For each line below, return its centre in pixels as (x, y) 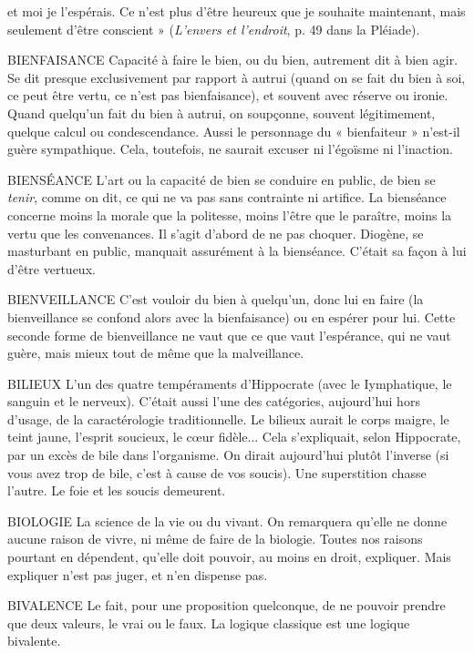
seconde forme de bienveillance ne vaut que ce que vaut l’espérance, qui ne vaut (229, 335)
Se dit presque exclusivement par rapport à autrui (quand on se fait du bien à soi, (237, 77)
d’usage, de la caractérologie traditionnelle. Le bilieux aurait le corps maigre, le (228, 418)
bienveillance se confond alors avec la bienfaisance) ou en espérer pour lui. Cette (232, 316)
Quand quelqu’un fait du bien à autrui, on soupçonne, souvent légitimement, (222, 112)
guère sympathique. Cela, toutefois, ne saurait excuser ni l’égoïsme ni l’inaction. (230, 149)
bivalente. (34, 641)
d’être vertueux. (52, 268)
